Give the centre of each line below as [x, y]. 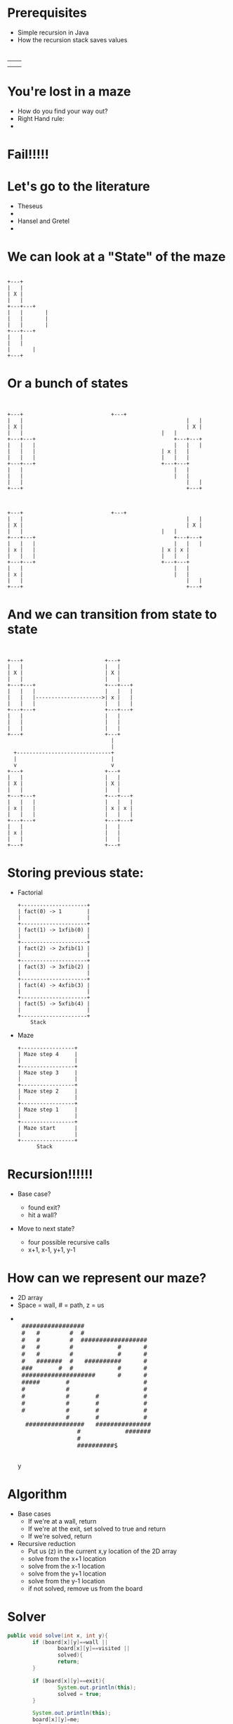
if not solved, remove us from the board [85, 1588]
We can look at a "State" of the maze [116, 257]
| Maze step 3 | [47, 1073]
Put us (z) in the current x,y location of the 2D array [102, 1551]
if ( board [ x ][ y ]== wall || [71, 1642]
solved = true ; [79, 1694]
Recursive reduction [46, 1543]
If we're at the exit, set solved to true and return [97, 1529]
